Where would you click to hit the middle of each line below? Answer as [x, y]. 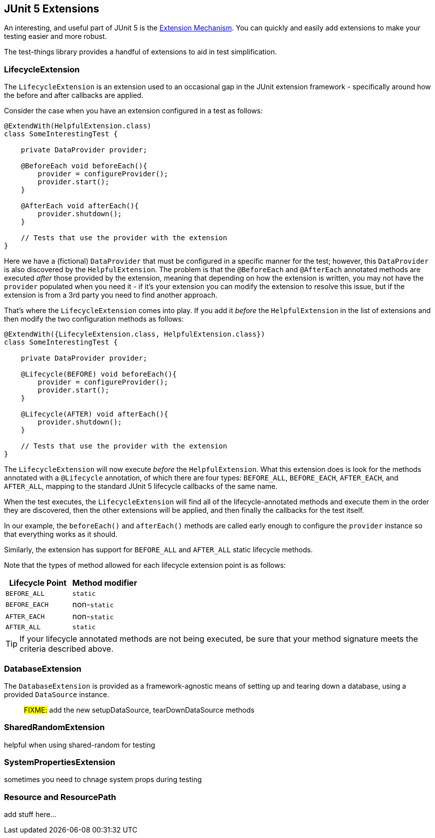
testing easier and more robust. [55, 36]
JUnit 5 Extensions [52, 9]
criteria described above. [67, 649]
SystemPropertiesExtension [60, 762]
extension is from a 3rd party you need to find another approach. [111, 295]
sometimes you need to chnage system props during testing [103, 780]
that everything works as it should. [61, 534]
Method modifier [105, 583]
